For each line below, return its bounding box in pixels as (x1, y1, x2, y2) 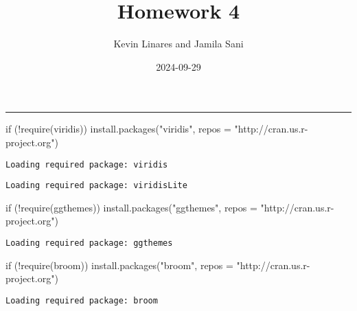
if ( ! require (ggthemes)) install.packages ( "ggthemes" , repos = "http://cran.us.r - (5, 200, 334, 214)
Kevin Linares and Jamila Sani (113, 36, 244, 51)
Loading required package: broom (5, 295, 158, 306)
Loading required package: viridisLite (5, 181, 187, 191)
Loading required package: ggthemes (5, 238, 173, 248)
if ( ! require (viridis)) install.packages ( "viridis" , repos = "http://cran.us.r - (5, 122, 308, 136)
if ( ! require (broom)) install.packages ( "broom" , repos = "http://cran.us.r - (5, 257, 310, 272)
